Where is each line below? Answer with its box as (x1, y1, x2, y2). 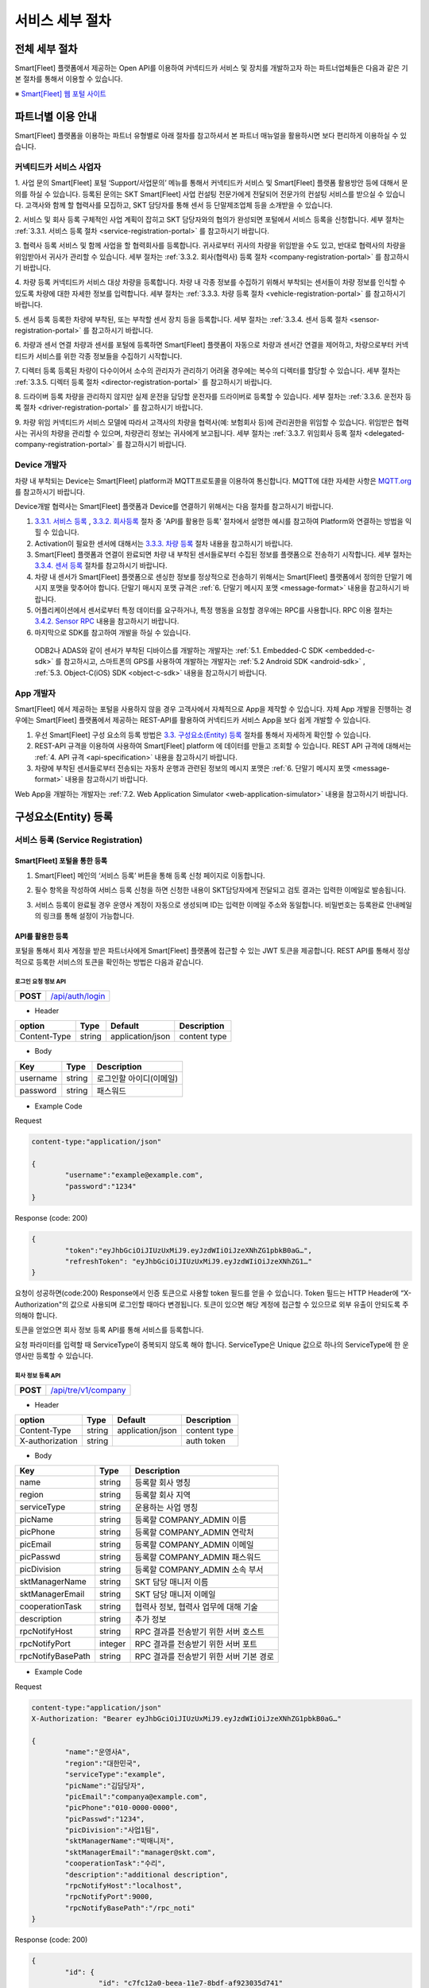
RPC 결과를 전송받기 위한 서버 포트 (134, 1639, 257, 1650)
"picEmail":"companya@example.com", (64, 1792, 208, 1801)
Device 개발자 (14, 460, 67, 471)
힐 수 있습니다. (34, 527, 79, 537)
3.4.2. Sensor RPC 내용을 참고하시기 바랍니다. (34, 616, 180, 626)
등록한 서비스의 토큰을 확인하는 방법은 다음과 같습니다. (36, 957, 204, 966)
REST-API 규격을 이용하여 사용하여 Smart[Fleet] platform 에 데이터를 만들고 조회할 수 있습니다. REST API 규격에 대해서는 (34, 741, 412, 751)
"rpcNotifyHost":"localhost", (64, 1881, 183, 1890)
